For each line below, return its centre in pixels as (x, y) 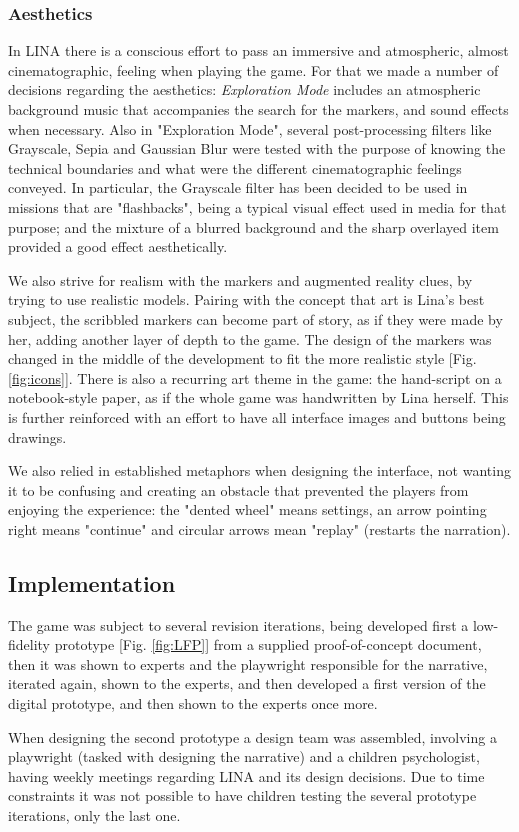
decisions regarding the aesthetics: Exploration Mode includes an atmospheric (244, 89)
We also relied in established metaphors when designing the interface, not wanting (259, 470)
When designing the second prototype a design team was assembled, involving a (252, 736)
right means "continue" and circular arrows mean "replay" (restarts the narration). (259, 528)
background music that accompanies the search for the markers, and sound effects (258, 109)
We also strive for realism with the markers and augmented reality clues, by (240, 279)
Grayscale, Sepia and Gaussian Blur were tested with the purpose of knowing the (257, 148)
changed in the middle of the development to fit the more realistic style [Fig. (242, 358)
